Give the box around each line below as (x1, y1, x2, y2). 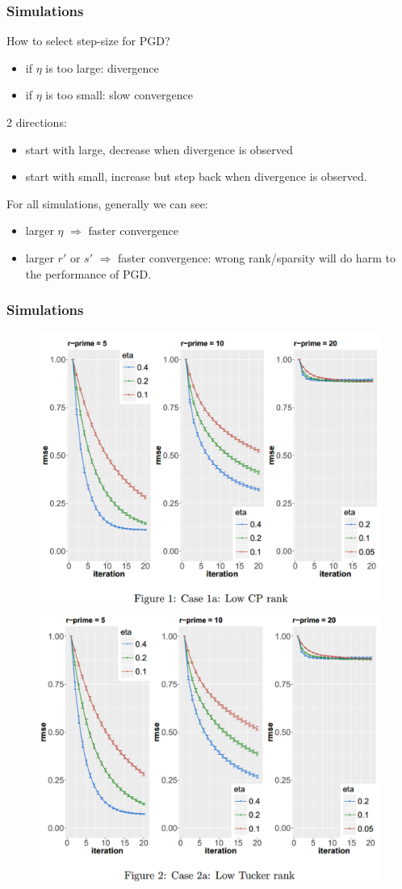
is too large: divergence (45, 59, 159, 76)
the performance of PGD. (25, 265, 152, 282)
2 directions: (6, 114, 67, 130)
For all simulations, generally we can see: (6, 195, 208, 212)
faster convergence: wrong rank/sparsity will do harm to (118, 249, 396, 266)
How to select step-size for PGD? (6, 32, 170, 49)
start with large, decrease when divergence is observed (25, 140, 293, 157)
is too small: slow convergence (45, 86, 193, 103)
